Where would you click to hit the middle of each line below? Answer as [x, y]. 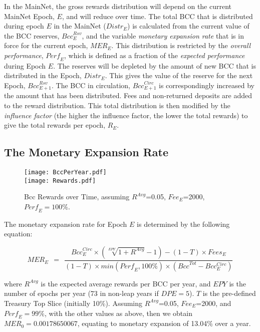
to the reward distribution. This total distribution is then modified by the [117, 105]
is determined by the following [183, 224]
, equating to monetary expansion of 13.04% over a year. [164, 323]
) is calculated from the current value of [188, 26]
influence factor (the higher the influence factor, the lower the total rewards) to [126, 115]
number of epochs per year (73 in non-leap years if [81, 293]
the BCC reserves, [32, 35]
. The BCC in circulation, [91, 85]
